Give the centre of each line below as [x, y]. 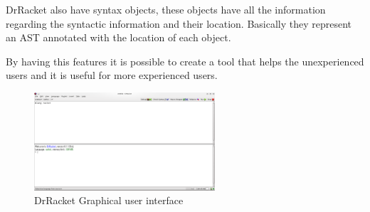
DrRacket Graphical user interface [109, 200]
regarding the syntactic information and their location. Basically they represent [179, 23]
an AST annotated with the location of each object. [118, 37]
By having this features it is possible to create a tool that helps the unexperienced [185, 61]
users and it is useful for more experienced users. [112, 75]
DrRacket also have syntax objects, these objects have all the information [166, 9]
